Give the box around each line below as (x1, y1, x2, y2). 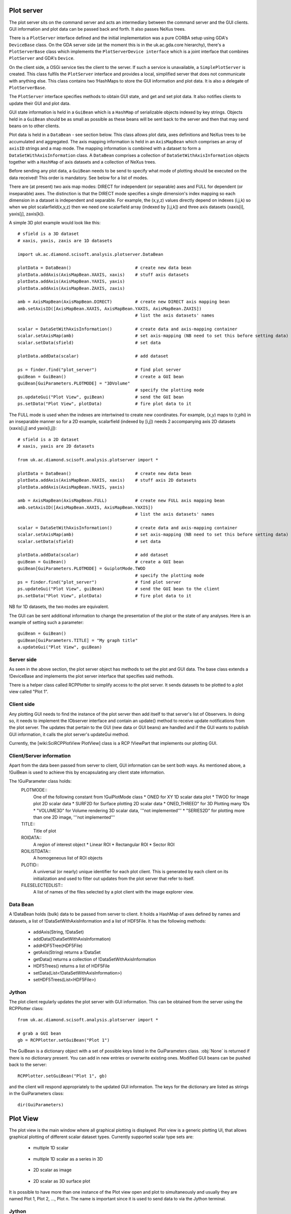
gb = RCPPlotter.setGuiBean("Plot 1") (17, 1037, 110, 1043)
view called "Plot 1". (9, 689, 48, 694)
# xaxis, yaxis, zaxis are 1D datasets (17, 238, 113, 243)
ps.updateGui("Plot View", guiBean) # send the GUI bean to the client (17, 586, 220, 592)
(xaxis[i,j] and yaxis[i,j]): (9, 425, 57, 431)
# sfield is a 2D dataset (17, 437, 80, 442)
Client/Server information (9, 752, 71, 759)
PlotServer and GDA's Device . (9, 55, 75, 61)
